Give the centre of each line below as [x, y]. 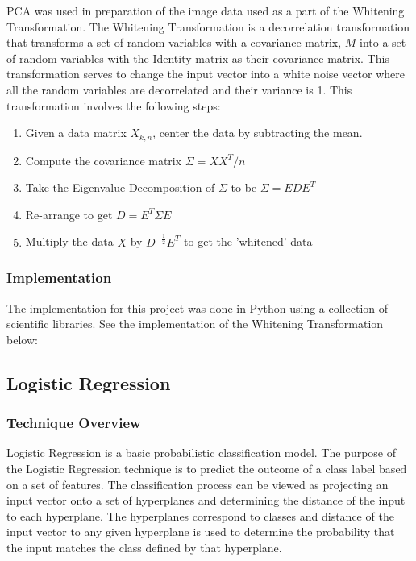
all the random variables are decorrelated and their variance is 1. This [179, 89]
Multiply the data [69, 241]
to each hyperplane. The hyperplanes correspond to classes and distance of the [200, 515]
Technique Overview [74, 423]
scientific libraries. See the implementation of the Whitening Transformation [195, 324]
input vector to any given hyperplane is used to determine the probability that [201, 532]
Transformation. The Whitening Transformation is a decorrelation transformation [208, 26]
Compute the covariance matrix [104, 160]
